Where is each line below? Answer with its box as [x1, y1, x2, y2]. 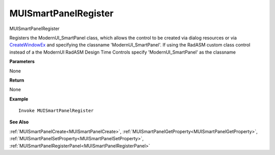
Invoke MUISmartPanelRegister [18, 108, 94, 114]
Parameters [9, 59, 35, 65]
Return [9, 77, 24, 83]
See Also [9, 119, 29, 125]
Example [9, 96, 29, 102]
